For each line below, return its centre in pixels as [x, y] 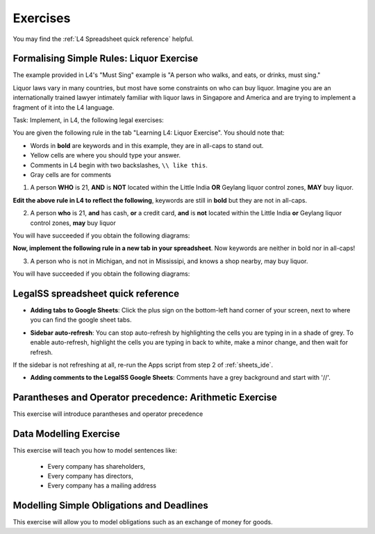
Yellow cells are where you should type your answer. [105, 156]
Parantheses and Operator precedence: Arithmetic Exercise [145, 398]
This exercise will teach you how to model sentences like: [95, 451]
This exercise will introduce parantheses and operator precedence [108, 414]
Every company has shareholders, [97, 466]
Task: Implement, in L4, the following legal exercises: [89, 120]
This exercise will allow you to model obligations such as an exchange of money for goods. [143, 522]
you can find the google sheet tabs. [81, 320]
